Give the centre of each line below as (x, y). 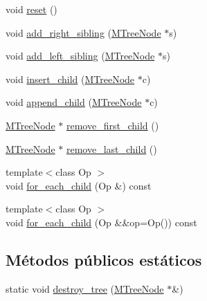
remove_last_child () (111, 148)
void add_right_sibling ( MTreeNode (83, 32)
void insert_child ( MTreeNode (70, 79)
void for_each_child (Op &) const (79, 185)
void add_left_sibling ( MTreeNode (80, 56)
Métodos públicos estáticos (104, 259)
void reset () (31, 9)
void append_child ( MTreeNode (74, 102)
